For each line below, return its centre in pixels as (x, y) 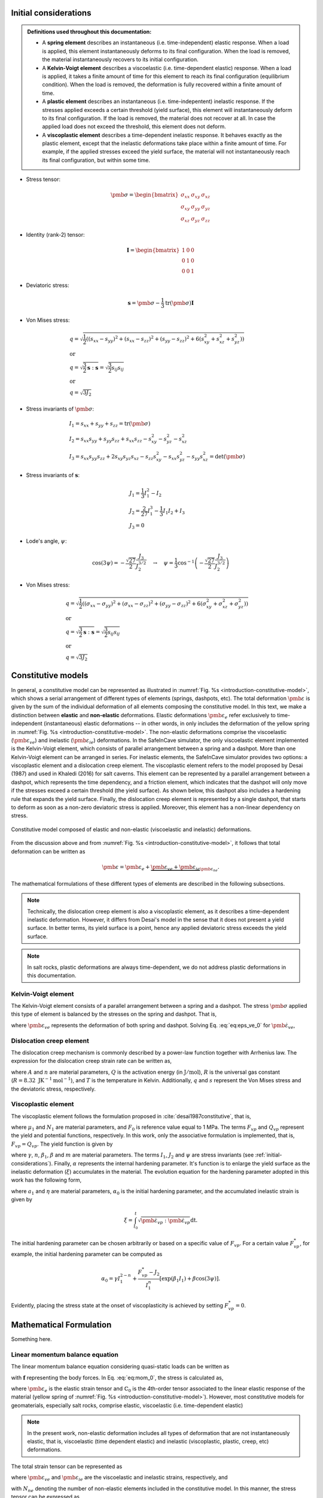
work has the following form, (46, 1180)
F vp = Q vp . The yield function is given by (62, 1144)
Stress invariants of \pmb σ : (60, 409)
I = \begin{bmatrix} (153, 250)
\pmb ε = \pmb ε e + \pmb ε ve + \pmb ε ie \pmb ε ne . (161, 868)
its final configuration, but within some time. (96, 160)
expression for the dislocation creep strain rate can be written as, (92, 1061)
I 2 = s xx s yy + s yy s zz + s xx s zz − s (110, 439)
